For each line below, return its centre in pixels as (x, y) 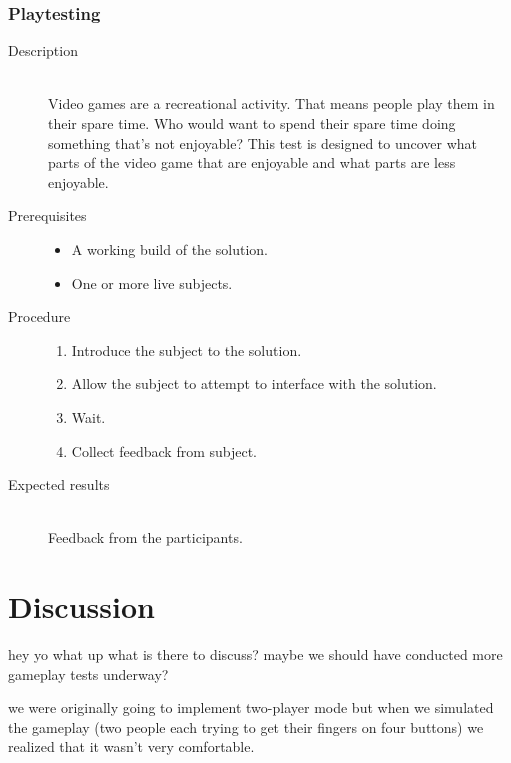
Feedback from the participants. (145, 537)
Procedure (39, 316)
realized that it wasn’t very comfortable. (131, 746)
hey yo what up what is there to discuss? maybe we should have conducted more (255, 654)
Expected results (59, 484)
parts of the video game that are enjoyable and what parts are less (252, 162)
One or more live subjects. (152, 282)
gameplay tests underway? (88, 673)
